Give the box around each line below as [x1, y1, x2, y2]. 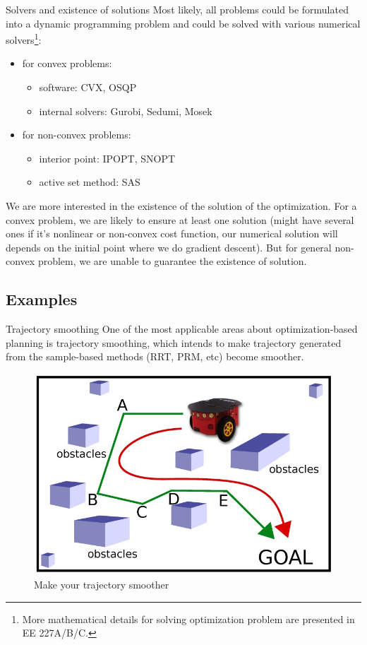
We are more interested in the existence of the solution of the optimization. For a [6, 199, 357, 213]
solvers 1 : [6, 30, 42, 47]
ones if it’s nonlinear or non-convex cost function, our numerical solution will [6, 226, 338, 241]
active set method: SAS [39, 174, 140, 189]
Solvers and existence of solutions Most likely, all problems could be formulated [6, 2, 349, 16]
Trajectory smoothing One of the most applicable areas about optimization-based [6, 321, 358, 336]
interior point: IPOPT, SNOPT [39, 150, 176, 165]
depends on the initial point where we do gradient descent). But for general [6, 239, 332, 254]
